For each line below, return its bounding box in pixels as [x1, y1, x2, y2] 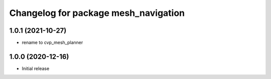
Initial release [22, 65, 50, 72]
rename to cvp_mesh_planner [22, 40, 83, 46]
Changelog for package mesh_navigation [9, 7, 185, 18]
